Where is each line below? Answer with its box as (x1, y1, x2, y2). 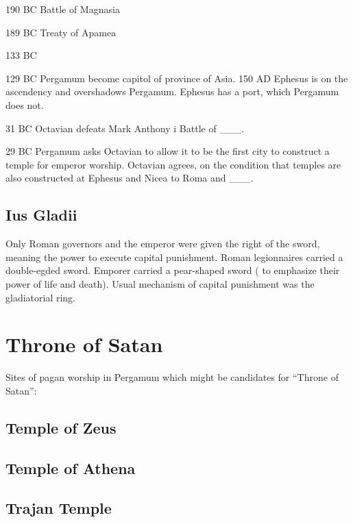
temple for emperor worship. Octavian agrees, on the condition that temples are (5, 157, 341, 171)
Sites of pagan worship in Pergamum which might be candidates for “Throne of (5, 370, 339, 384)
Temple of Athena (5, 457, 136, 478)
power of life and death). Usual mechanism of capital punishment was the (5, 276, 315, 290)
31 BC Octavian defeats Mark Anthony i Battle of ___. (5, 121, 244, 135)
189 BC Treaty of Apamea (5, 25, 117, 39)
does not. (5, 97, 44, 112)
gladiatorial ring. (5, 290, 76, 304)
